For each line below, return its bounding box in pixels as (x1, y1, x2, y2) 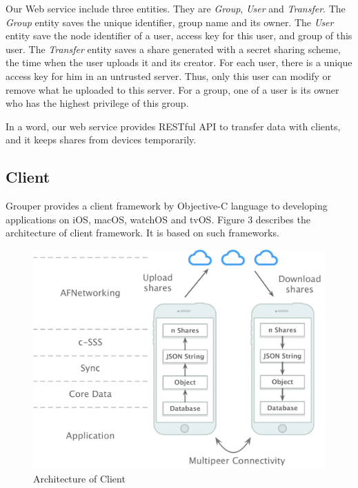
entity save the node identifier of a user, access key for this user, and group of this (6, 28, 352, 43)
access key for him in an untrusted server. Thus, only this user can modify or (6, 68, 332, 83)
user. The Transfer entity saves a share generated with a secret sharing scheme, (6, 41, 341, 56)
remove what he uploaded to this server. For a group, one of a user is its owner (6, 82, 339, 96)
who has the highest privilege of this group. (6, 96, 189, 110)
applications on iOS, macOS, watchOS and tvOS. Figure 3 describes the (6, 212, 310, 226)
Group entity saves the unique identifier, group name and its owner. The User (6, 14, 334, 29)
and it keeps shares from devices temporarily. (6, 132, 197, 147)
